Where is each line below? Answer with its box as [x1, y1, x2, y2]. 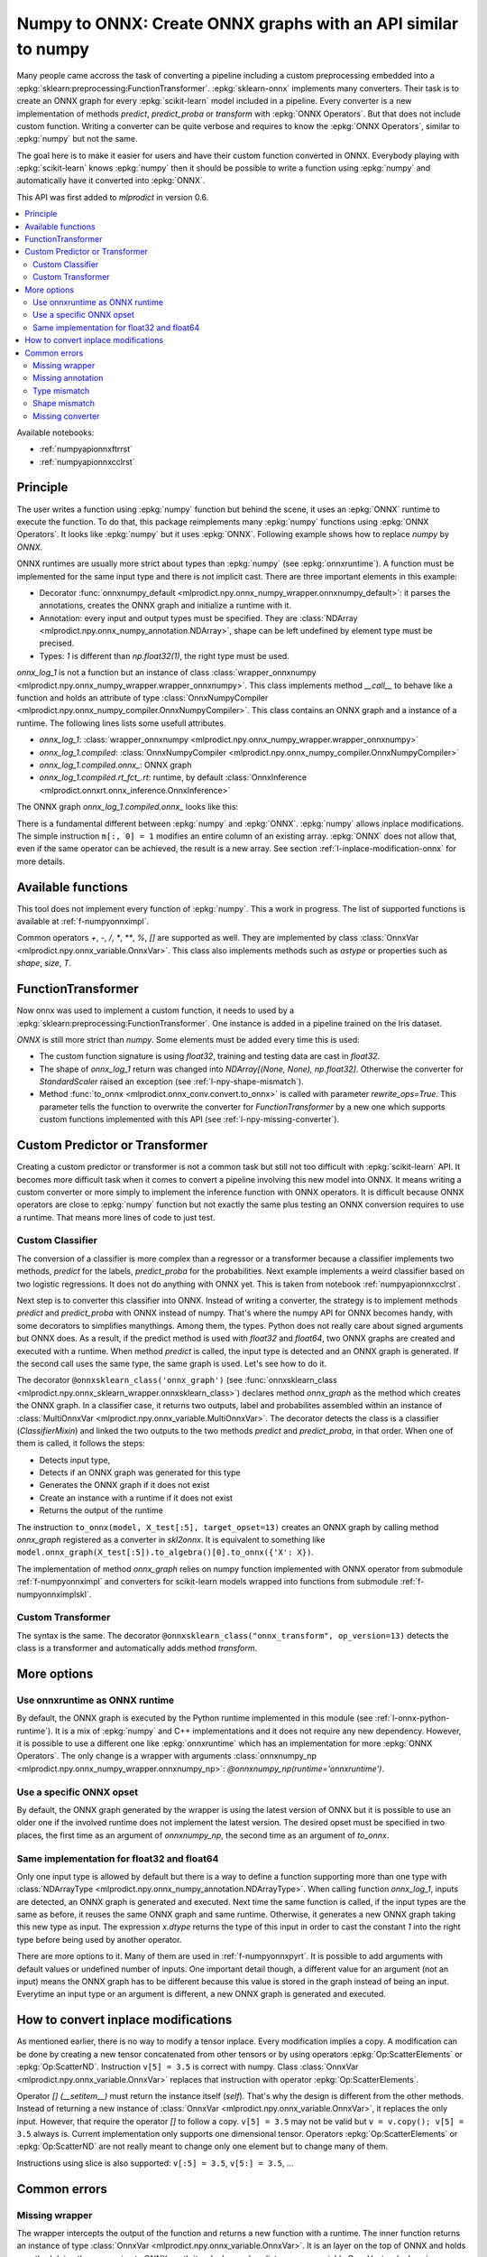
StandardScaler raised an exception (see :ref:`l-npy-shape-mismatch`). [39, 1076, 304, 1087]
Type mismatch [32, 385, 90, 396]
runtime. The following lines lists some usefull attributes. [16, 718, 226, 729]
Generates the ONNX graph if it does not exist [39, 1480, 210, 1491]
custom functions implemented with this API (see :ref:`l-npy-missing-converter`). [39, 1114, 340, 1125]
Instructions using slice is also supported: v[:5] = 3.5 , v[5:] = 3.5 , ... [16, 2158, 294, 2169]
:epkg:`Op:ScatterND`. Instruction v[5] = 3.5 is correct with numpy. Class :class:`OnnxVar [16, 2061, 359, 2072]
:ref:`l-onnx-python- [374, 1713, 450, 1723]
